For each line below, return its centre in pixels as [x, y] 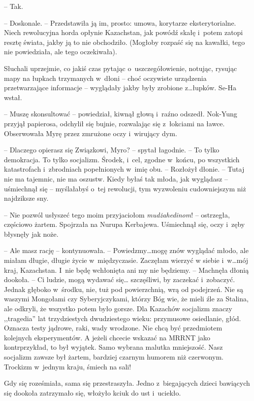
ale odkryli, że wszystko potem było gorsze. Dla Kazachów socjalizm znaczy [118, 309]
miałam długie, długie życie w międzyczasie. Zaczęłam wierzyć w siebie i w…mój [126, 260]
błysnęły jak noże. [31, 234]
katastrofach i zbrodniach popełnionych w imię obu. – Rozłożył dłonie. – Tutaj [124, 169]
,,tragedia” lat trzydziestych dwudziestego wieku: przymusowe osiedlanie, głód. [123, 318]
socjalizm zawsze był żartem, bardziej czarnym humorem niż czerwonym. [114, 357]
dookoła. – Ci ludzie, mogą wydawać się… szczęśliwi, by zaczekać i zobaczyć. [120, 279]
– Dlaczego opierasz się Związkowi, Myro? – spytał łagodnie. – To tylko [112, 150]
